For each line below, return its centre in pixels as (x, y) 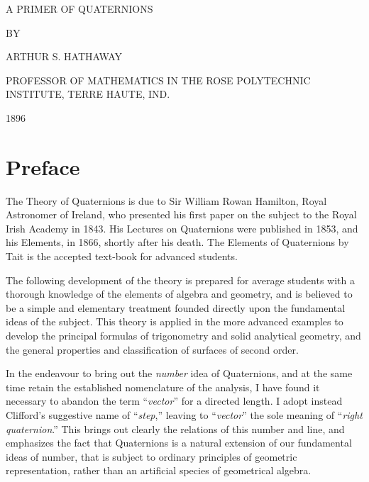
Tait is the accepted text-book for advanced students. (122, 256)
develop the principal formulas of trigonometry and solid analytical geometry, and (183, 336)
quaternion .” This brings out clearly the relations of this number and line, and (175, 428)
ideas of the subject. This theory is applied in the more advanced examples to (175, 321)
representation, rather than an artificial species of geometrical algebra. (159, 470)
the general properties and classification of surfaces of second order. (152, 349)
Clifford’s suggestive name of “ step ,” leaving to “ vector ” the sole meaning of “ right (184, 415)
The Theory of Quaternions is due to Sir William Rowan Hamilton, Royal (166, 200)
